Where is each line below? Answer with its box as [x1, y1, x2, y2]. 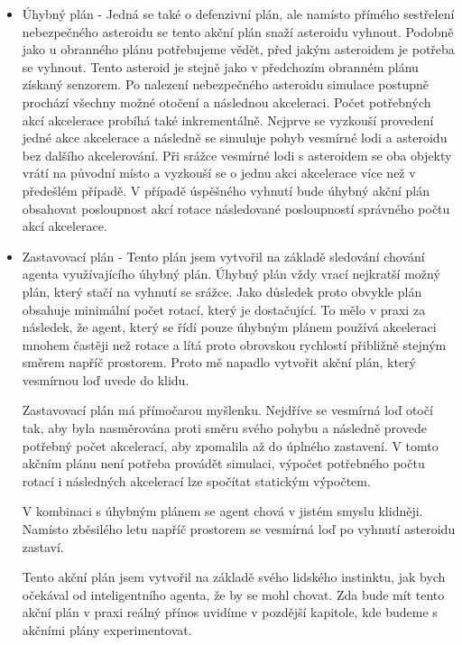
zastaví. [22, 537, 64, 556]
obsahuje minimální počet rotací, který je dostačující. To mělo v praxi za [22, 299, 426, 318]
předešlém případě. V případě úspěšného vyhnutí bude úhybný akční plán [22, 180, 430, 199]
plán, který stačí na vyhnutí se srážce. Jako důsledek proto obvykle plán [22, 281, 422, 300]
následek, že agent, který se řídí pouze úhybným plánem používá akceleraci [22, 318, 437, 336]
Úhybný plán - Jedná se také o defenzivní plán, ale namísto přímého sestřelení [22, 5, 455, 23]
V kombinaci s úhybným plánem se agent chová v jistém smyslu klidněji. [22, 502, 423, 521]
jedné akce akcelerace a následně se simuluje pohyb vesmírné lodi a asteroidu [22, 128, 448, 147]
